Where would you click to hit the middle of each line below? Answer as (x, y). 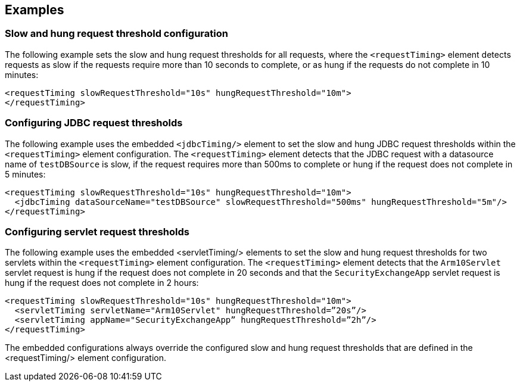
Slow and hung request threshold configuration (116, 34)
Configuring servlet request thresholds (97, 231)
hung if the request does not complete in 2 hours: (102, 283)
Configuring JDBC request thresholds (94, 123)
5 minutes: (25, 174)
